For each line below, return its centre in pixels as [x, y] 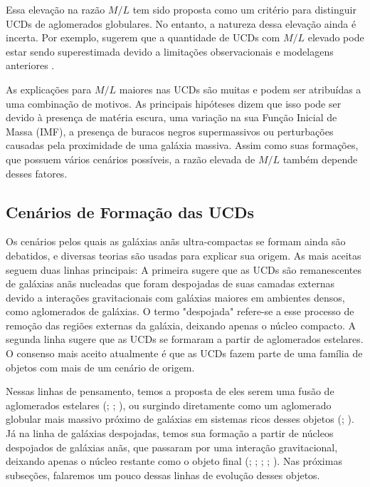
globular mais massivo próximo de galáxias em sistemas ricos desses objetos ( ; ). [180, 419]
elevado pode [336, 37]
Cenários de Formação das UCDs [130, 211]
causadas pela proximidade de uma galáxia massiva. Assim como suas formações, [182, 145]
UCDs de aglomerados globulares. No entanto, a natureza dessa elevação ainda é [181, 23]
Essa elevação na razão [55, 9]
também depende [320, 159]
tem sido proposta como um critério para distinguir [244, 9]
